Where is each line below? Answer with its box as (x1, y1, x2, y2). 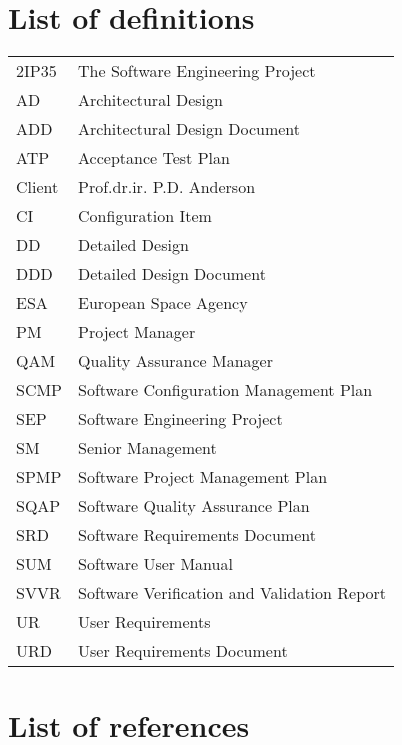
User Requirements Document (78, 639, 288, 663)
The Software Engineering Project (78, 59, 316, 83)
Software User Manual (78, 552, 233, 576)
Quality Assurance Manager (78, 349, 273, 373)
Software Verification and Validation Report (78, 581, 386, 605)
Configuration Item (78, 204, 212, 228)
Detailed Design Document (78, 262, 266, 286)
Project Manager (78, 320, 196, 344)
